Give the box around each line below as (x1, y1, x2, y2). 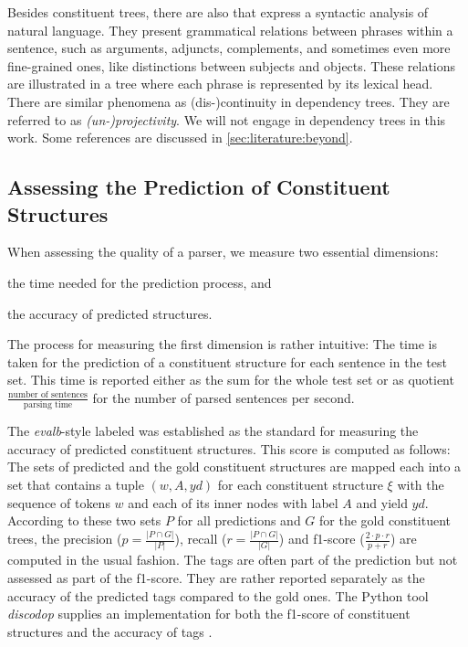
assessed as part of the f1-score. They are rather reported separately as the (7, 568, 425, 587)
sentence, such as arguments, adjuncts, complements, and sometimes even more (7, 38, 451, 58)
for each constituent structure (217, 475, 383, 493)
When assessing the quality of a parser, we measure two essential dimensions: (7, 242, 439, 261)
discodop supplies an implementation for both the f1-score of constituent (7, 604, 411, 623)
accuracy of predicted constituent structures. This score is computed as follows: (7, 439, 451, 458)
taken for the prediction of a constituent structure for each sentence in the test (7, 352, 447, 371)
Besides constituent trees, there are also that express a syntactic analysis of (7, 3, 429, 21)
